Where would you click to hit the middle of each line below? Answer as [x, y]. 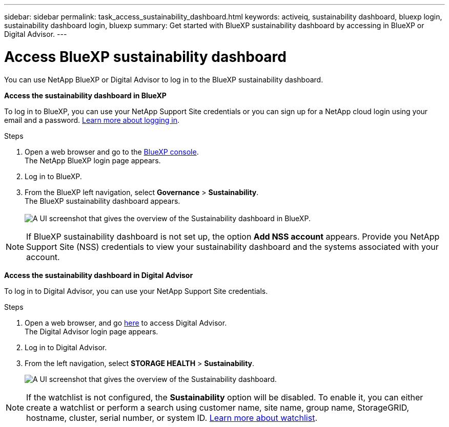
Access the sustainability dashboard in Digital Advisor [99, 275]
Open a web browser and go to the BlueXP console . [112, 152]
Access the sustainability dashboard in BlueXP [85, 95]
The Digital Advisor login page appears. [91, 331]
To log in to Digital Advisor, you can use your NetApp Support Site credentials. [136, 291]
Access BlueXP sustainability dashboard [145, 57]
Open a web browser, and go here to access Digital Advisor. [126, 323]
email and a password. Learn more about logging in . [92, 120]
